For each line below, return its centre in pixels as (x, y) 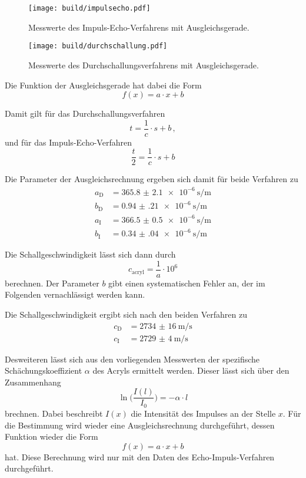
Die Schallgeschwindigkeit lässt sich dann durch (90, 254)
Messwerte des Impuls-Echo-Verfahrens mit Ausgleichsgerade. (139, 27)
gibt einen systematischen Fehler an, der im (187, 283)
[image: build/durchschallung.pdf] (98, 46)
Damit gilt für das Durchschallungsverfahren (85, 113)
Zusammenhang (33, 382)
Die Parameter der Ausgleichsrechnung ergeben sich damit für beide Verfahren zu (152, 179)
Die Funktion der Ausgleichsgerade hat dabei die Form (103, 85)
